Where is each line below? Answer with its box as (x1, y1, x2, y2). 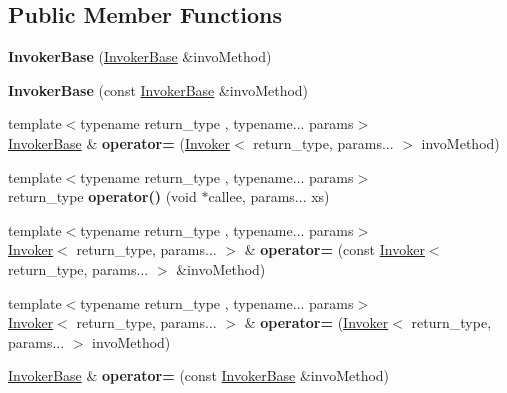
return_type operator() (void (8, 186, 197, 207)
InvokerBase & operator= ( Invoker (8, 132, 231, 153)
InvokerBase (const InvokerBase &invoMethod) (8, 79, 309, 100)
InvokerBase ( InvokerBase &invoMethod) (8, 46, 272, 67)
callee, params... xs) (208, 186, 330, 207)
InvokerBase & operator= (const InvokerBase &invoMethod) (8, 365, 390, 386)
